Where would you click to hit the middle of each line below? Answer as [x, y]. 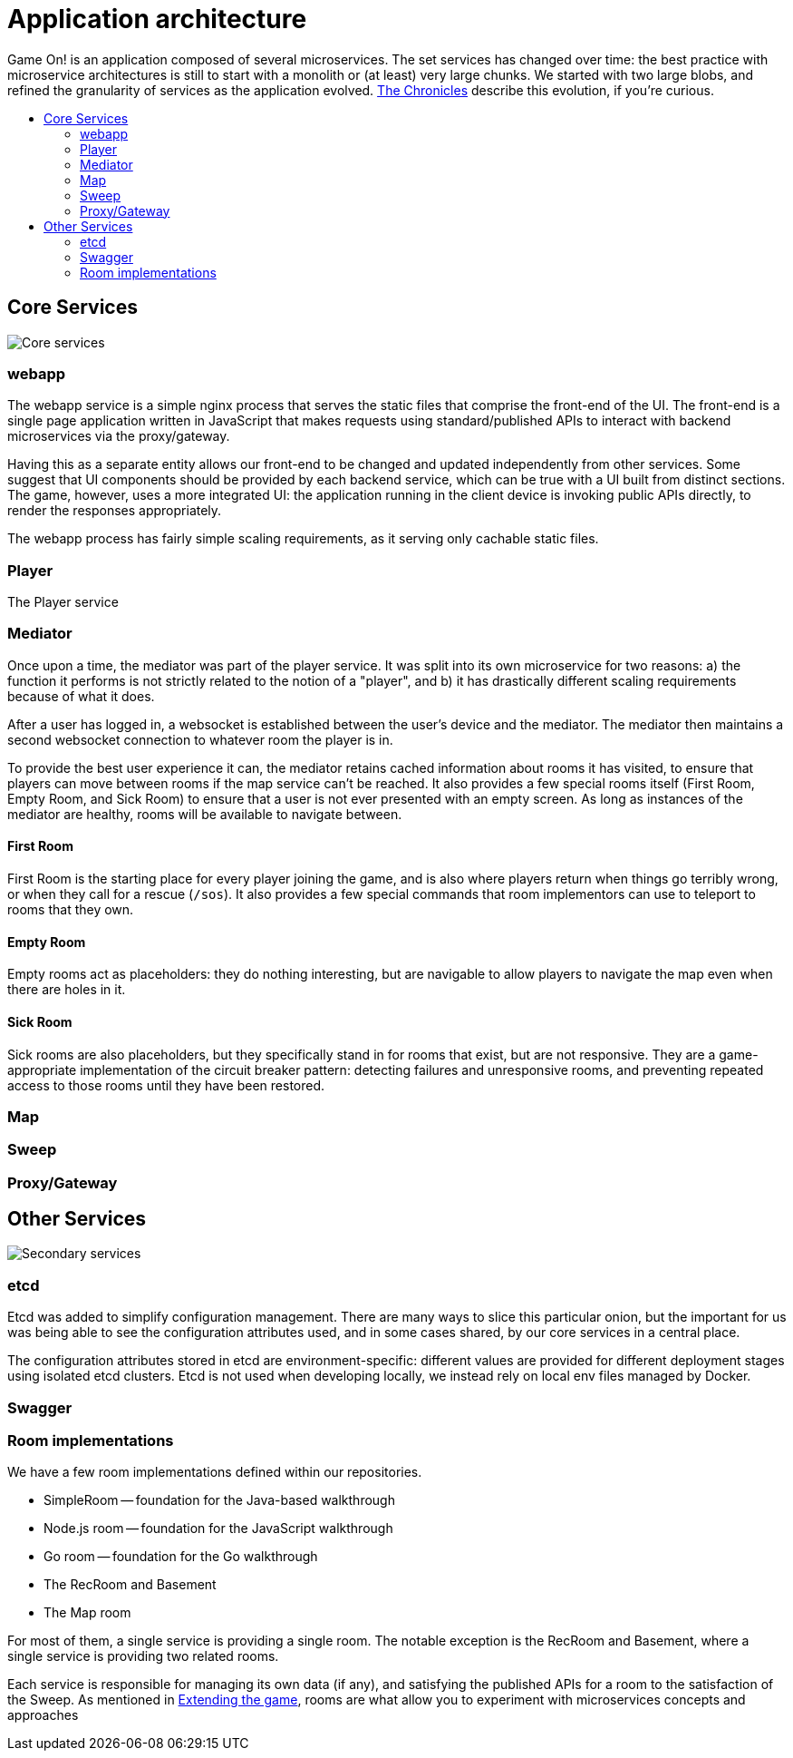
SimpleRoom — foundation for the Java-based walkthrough [219, 1500]
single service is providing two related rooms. [143, 1656]
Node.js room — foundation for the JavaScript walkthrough [218, 1528]
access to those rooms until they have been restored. [166, 1085]
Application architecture [157, 19]
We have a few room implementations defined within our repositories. [215, 1472]
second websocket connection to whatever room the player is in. [200, 739]
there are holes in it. [67, 990]
